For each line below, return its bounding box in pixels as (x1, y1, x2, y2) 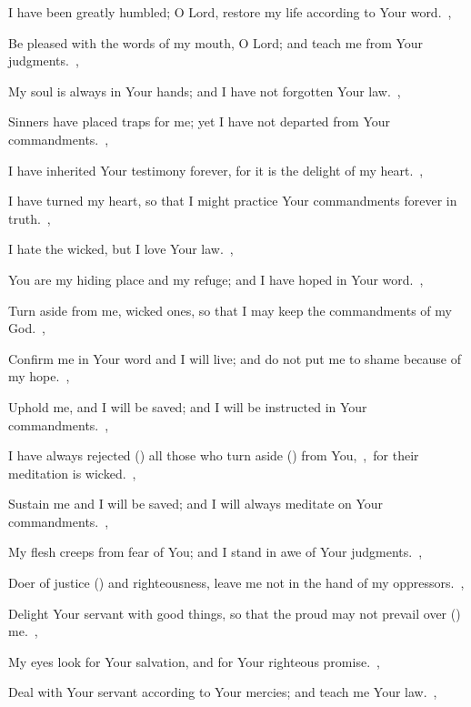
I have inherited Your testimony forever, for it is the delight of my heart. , (8, 160, 424, 179)
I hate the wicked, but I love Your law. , (8, 239, 234, 258)
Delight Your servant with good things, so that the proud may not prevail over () (8, 603, 461, 622)
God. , (8, 318, 45, 338)
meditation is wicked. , (8, 463, 136, 482)
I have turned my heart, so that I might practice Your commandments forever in (8, 191, 457, 210)
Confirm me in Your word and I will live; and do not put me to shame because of (8, 348, 462, 368)
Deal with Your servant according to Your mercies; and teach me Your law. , (8, 682, 437, 702)
